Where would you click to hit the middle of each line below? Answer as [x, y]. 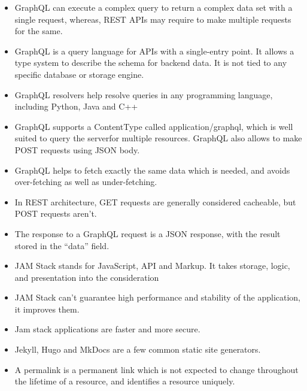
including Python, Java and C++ [76, 106]
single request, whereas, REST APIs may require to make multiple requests [153, 19]
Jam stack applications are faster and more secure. [107, 329]
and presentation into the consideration [87, 277]
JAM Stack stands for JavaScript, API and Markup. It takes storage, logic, [152, 266]
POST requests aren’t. [56, 213]
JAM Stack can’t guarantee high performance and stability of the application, [158, 297]
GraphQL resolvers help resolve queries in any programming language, [144, 94]
